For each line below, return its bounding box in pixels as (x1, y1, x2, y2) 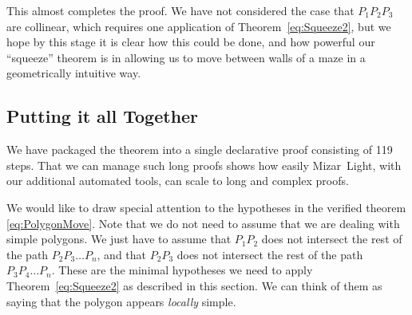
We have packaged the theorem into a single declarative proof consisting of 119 (6, 141, 393, 158)
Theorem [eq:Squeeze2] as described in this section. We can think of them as (6, 277, 382, 293)
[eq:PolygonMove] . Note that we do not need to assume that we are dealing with (6, 215, 400, 231)
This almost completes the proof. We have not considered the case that (6, 2, 355, 18)
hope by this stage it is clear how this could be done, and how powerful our (6, 33, 375, 50)
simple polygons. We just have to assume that (6, 230, 232, 247)
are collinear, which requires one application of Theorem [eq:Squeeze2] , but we (6, 18, 391, 34)
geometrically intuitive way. (6, 65, 141, 81)
